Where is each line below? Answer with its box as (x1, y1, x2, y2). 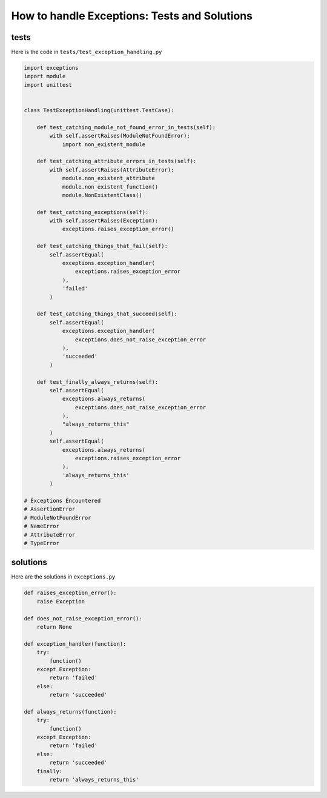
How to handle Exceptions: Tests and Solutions (11, 9, 253, 22)
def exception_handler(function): (24, 640, 127, 647)
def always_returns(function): (24, 708, 117, 715)
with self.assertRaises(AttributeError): (49, 166, 174, 173)
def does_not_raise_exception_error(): (24, 615, 142, 622)
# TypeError (24, 540, 60, 546)
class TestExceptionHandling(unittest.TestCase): (24, 107, 174, 113)
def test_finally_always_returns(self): (36, 378, 159, 385)
